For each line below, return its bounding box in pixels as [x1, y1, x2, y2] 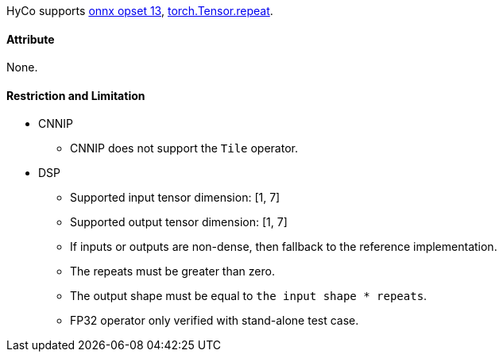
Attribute [6, 32, 55, 46]
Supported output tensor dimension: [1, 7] [70, 215, 288, 229]
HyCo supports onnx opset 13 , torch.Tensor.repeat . [6, 4, 273, 17]
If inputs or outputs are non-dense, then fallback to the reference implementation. [70, 240, 497, 254]
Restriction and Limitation [6, 88, 145, 102]
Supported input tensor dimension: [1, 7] [70, 191, 281, 205]
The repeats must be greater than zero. [70, 264, 275, 279]
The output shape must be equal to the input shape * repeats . [70, 289, 428, 303]
